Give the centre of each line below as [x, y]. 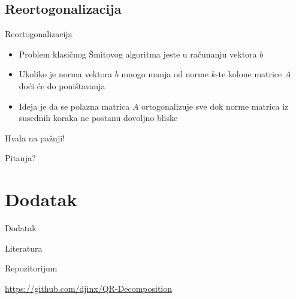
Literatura [24, 248]
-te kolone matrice [249, 74]
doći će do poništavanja [62, 85]
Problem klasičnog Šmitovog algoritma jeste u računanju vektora [138, 54]
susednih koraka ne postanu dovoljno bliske [98, 118]
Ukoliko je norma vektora [66, 74]
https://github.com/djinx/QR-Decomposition [89, 288]
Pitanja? [20, 158]
